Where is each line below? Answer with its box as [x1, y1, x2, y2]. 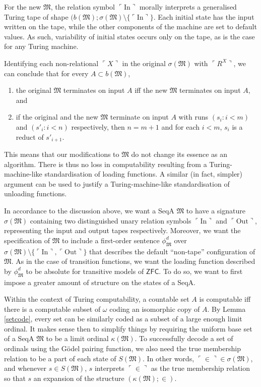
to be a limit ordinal [46, 333, 109, 344]
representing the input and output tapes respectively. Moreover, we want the [4, 225, 241, 236]
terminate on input [110, 112, 169, 122]
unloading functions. [4, 188, 67, 199]
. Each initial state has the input [153, 11, 254, 22]
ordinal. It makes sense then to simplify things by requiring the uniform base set [4, 323, 252, 334]
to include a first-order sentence [62, 235, 160, 245]
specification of [4, 235, 50, 245]
